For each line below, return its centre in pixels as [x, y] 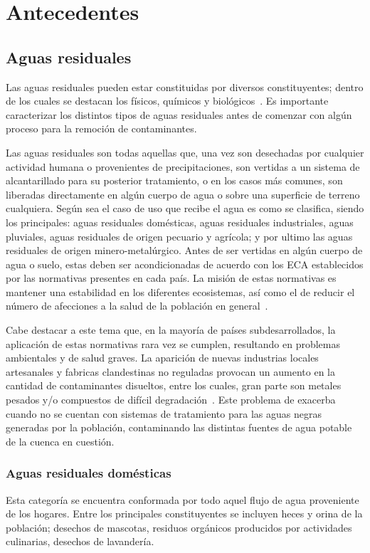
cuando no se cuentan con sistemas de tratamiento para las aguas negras [164, 413]
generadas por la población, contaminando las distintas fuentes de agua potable [179, 427]
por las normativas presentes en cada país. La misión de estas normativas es [171, 278]
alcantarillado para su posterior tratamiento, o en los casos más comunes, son [174, 180]
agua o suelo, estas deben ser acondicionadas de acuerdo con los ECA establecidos [185, 264]
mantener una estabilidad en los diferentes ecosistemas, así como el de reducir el [180, 291]
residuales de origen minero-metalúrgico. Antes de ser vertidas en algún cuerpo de [184, 250]
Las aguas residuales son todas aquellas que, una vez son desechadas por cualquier [185, 152]
